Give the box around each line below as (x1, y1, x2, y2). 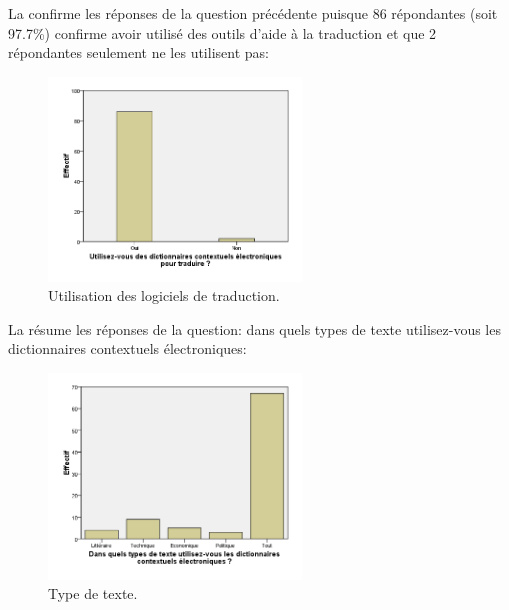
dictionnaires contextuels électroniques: (8, 338, 247, 359)
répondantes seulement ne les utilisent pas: (8, 42, 269, 63)
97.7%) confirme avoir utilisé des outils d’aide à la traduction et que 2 (8, 22, 437, 43)
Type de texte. (48, 583, 138, 604)
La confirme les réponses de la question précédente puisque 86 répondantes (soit (8, 3, 498, 23)
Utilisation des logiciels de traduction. (48, 285, 280, 306)
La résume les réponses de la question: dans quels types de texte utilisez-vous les (8, 318, 501, 339)
